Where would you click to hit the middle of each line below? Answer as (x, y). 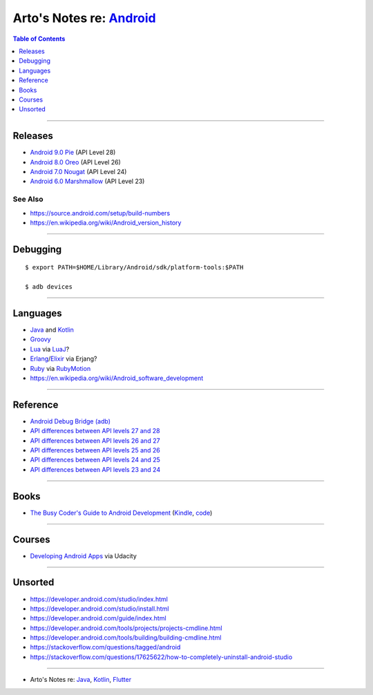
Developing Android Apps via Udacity (84, 555)
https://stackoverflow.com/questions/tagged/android (105, 647)
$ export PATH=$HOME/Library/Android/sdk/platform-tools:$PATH (134, 267)
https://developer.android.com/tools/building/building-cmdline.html (126, 638)
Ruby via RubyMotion (60, 368)
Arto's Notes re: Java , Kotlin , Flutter (80, 680)
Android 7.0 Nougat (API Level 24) (78, 171)
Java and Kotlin (52, 330)
